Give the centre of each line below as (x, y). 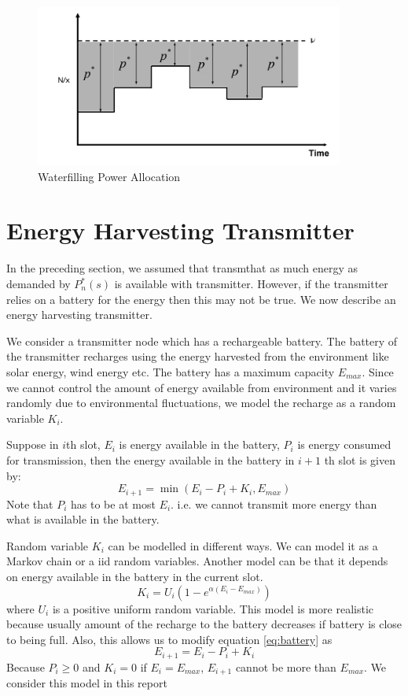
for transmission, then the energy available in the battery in (151, 459)
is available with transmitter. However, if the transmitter (251, 283)
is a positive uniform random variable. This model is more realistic (213, 608)
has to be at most (113, 503)
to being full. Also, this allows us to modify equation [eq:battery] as (169, 639)
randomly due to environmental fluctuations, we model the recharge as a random (201, 403)
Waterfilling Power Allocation (109, 176)
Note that (30, 503)
